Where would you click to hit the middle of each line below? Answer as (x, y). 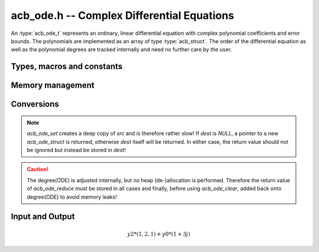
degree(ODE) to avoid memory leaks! (72, 197)
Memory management (53, 85)
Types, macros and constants (67, 67)
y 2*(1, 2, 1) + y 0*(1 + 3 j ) (159, 234)
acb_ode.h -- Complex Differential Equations (123, 15)
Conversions (35, 104)
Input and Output (43, 217)
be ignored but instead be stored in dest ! (77, 150)
